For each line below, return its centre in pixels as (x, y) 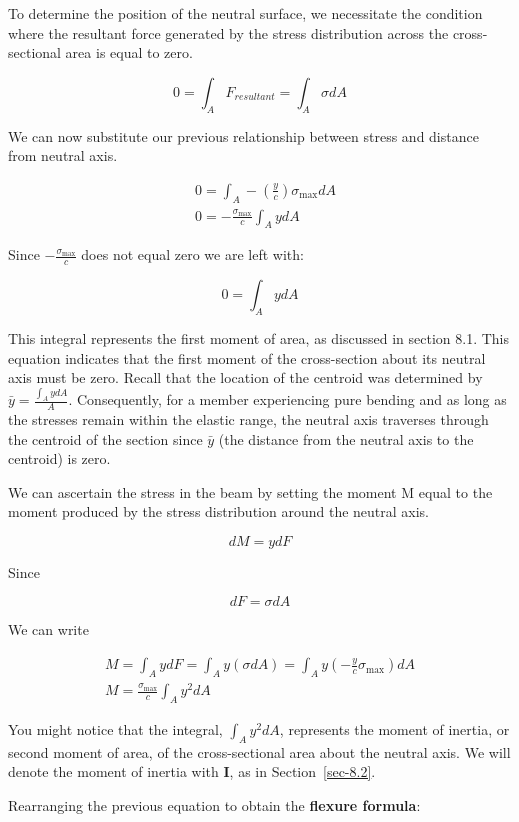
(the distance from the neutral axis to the (346, 438)
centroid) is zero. (59, 458)
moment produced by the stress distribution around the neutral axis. (219, 511)
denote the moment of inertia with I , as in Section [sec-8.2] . (192, 771)
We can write (48, 629)
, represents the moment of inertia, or (394, 728)
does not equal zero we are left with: (192, 254)
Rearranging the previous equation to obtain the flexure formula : (214, 804)
